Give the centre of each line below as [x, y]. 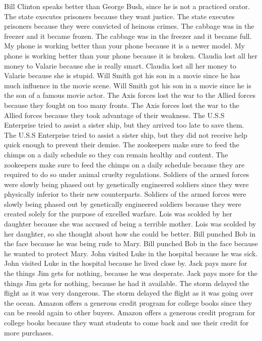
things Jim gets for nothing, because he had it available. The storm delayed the [127, 283]
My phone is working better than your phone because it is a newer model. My [124, 46]
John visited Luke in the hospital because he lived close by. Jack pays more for [126, 263]
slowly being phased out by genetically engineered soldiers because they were [123, 204]
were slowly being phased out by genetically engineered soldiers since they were [126, 184]
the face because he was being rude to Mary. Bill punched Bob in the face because [131, 243]
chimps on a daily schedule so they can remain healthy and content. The [116, 154]
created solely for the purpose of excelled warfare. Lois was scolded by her [118, 214]
